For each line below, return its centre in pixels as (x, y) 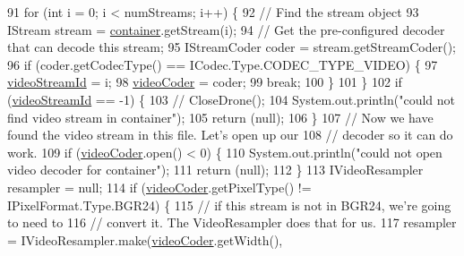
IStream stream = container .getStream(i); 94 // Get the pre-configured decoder (226, 29)
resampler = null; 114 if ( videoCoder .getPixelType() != (159, 187)
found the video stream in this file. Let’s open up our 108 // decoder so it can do (230, 135)
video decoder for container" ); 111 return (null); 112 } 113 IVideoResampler (215, 170)
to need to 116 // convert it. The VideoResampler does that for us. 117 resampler (232, 222)
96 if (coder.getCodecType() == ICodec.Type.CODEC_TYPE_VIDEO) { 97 (223, 64)
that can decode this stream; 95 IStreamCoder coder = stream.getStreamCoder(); (232, 47)
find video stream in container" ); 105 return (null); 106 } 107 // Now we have (220, 117)
